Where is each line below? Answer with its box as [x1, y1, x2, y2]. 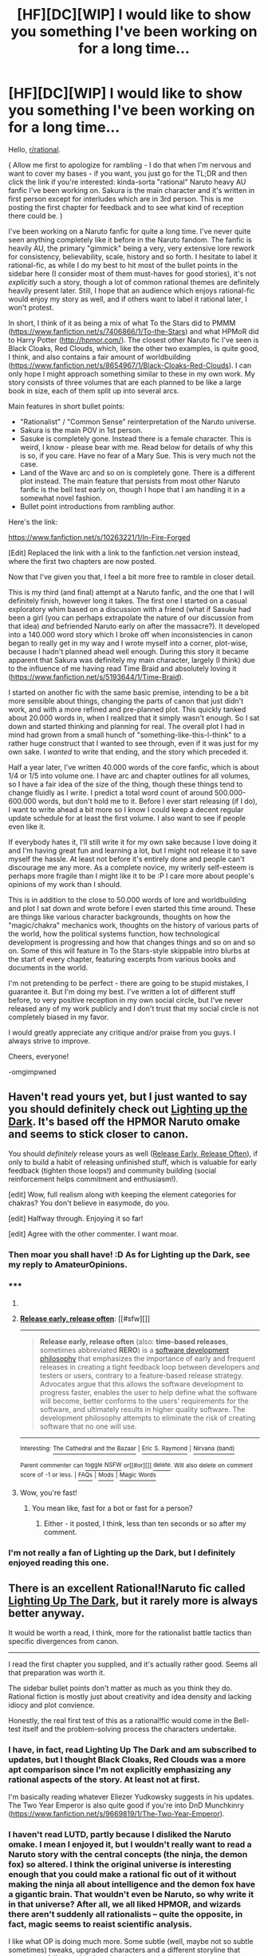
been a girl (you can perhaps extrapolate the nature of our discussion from [8, 613, 254, 622]
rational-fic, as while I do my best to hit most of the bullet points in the [8, 260, 238, 270]
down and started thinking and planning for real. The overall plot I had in [8, 721, 246, 731]
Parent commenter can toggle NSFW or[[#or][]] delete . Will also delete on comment [19, 1461, 253, 1469]
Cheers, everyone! [8, 1051, 69, 1061]
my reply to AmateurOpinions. [8, 1259, 128, 1270]
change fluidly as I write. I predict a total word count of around [8, 787, 213, 797]
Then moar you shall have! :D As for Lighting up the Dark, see [8, 1248, 250, 1260]
